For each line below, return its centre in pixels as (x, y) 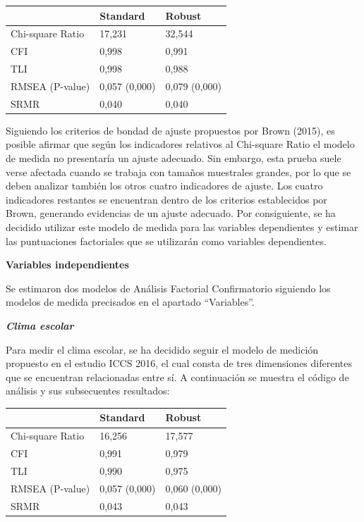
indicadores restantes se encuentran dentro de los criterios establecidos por (166, 199)
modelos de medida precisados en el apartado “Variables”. (130, 302)
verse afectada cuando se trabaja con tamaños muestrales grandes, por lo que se (178, 172)
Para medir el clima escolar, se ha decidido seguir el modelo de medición (162, 349)
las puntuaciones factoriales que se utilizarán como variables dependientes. (166, 241)
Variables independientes (67, 265)
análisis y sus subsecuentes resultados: (88, 391)
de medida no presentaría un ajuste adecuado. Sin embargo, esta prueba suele (174, 158)
